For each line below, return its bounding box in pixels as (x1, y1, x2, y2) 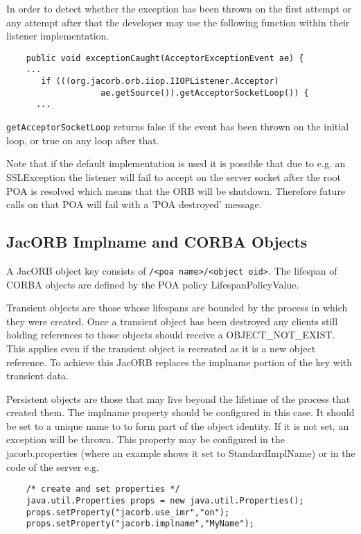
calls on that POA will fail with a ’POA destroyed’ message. (6, 197, 262, 212)
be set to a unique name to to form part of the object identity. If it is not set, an (6, 418, 349, 433)
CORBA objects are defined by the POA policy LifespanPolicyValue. (6, 277, 299, 291)
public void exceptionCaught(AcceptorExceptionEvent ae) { (26, 53, 304, 63)
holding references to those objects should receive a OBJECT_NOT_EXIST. (6, 327, 335, 342)
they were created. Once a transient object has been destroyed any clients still (6, 313, 338, 328)
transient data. (6, 368, 69, 383)
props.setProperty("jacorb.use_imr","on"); (26, 507, 230, 517)
